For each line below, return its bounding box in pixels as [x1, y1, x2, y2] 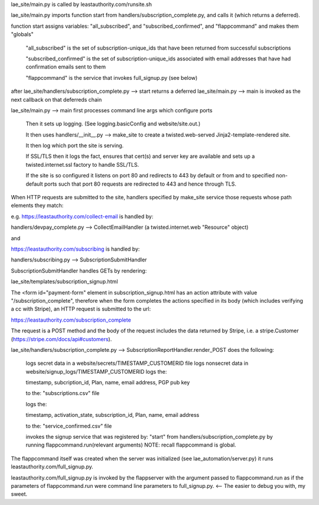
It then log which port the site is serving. [25, 142, 124, 149]
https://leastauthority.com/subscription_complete [11, 316, 131, 323]
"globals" [11, 31, 34, 38]
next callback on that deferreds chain [11, 96, 102, 103]
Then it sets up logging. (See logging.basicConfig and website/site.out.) [25, 120, 201, 127]
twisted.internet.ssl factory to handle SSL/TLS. [25, 161, 139, 168]
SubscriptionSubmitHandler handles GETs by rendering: [11, 267, 147, 274]
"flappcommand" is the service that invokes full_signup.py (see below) [25, 74, 198, 81]
